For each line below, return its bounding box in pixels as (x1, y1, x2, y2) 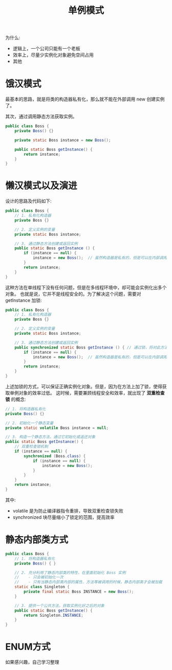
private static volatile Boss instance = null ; (5, 425, 109, 431)
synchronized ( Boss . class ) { (24, 453, 86, 459)
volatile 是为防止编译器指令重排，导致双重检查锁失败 (12, 507, 124, 514)
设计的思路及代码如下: (5, 198, 52, 204)
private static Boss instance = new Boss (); (14, 137, 111, 143)
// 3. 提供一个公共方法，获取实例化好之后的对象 (14, 603, 105, 608)
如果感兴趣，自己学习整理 (5, 659, 59, 665)
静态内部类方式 (5, 534, 69, 546)
